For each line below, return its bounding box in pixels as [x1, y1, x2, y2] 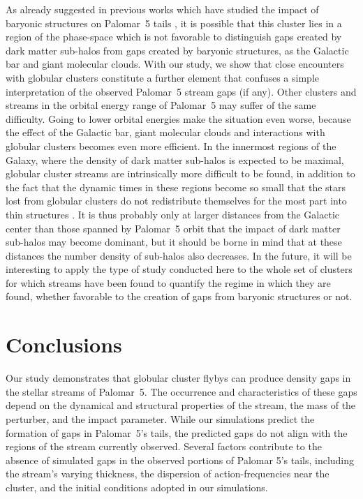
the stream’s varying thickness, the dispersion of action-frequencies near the [6, 466, 329, 481]
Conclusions [6, 330, 122, 359]
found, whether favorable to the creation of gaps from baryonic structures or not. [6, 289, 353, 304]
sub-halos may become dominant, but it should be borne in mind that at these [6, 234, 342, 249]
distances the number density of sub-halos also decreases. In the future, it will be [6, 248, 352, 262]
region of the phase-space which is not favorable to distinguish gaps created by [6, 29, 342, 44]
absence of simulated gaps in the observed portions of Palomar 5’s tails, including [6, 452, 355, 467]
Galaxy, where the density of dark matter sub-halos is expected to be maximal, [6, 152, 344, 167]
